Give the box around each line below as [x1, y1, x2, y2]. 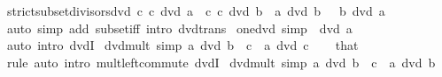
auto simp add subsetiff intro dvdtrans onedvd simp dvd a [6, 18, 353, 37]
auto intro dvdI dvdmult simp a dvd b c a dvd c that [6, 36, 359, 54]
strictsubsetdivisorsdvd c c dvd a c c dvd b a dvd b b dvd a [6, 2, 385, 19]
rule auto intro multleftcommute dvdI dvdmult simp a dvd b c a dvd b [6, 52, 436, 71]
